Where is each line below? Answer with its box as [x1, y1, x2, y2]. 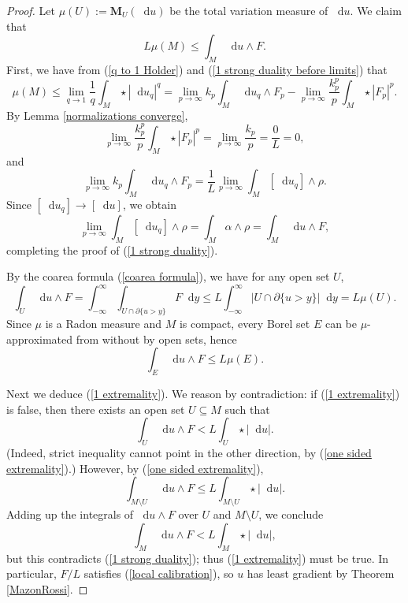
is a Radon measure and [45, 315, 162, 332]
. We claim [350, 2, 402, 18]
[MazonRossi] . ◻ [6, 580, 88, 597]
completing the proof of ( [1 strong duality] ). [6, 241, 218, 258]
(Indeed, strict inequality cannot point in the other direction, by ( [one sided [6, 445, 372, 461]
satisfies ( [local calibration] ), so [83, 565, 234, 582]
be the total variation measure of [169, 2, 328, 18]
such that [224, 400, 270, 417]
